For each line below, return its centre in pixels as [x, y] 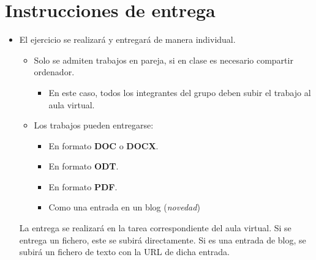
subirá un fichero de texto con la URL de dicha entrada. [124, 252]
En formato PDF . [83, 186]
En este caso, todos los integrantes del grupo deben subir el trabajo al [180, 92]
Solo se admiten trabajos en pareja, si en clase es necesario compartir [164, 60]
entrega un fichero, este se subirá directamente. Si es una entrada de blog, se [163, 240]
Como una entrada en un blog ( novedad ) [124, 207]
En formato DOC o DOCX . [103, 145]
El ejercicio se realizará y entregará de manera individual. [127, 39]
